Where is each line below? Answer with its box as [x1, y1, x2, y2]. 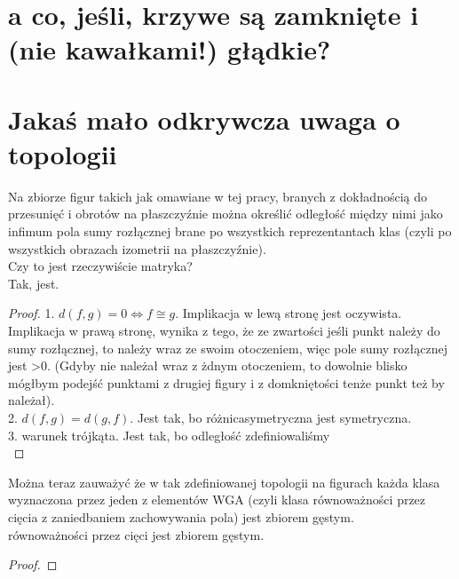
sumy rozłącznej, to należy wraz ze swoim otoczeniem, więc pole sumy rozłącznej [8, 338, 447, 357]
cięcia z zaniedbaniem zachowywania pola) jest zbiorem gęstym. [8, 507, 354, 526]
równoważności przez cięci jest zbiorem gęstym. [8, 525, 265, 543]
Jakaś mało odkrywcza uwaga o [8, 100, 400, 137]
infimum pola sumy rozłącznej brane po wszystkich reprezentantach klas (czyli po [8, 222, 452, 241]
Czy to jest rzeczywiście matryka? [8, 257, 193, 275]
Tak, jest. [8, 274, 59, 292]
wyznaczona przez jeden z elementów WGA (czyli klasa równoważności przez [8, 490, 426, 509]
